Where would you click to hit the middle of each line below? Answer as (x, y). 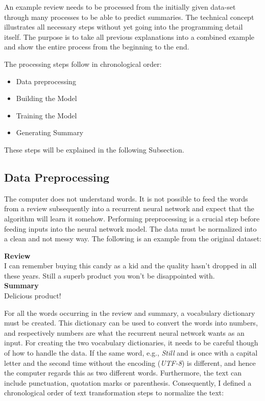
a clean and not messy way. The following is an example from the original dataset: (133, 239)
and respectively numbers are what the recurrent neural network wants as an (124, 332)
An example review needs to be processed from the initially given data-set (120, 7)
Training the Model (46, 115)
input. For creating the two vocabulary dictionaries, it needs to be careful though (131, 343)
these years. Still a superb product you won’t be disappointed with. (110, 275)
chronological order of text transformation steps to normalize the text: (114, 393)
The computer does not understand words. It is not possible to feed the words (126, 198)
